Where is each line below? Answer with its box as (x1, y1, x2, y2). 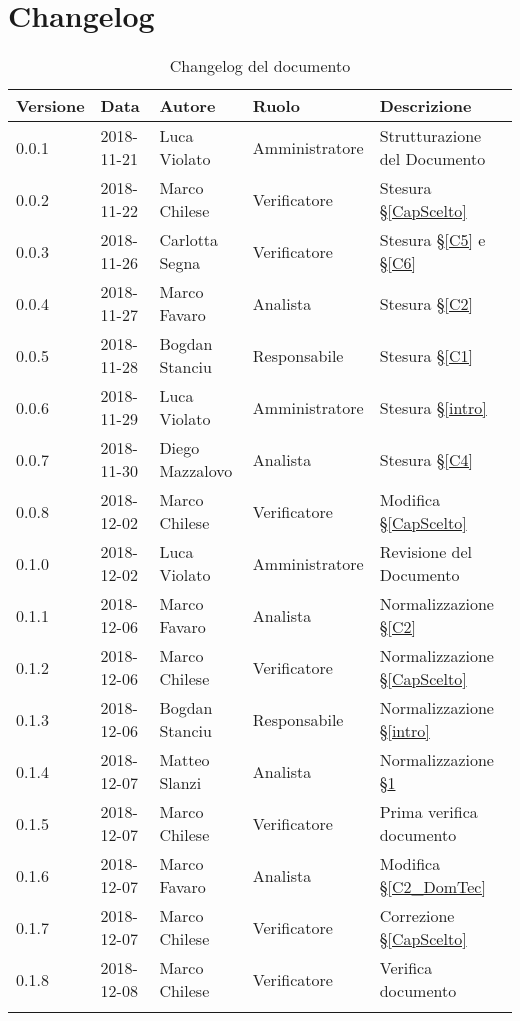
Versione (16, 94, 85, 118)
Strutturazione (379, 124, 482, 148)
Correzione (379, 904, 455, 928)
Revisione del (379, 540, 473, 564)
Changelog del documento (169, 54, 351, 78)
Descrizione (379, 94, 472, 118)
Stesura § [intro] (379, 395, 487, 419)
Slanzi (159, 771, 202, 795)
